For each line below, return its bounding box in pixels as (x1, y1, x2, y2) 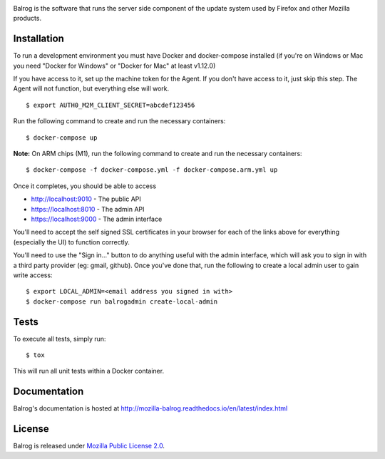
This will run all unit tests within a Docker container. (13, 367, 164, 376)
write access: (13, 271, 53, 279)
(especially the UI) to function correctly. (13, 237, 130, 246)
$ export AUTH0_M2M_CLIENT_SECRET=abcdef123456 (26, 100, 195, 109)
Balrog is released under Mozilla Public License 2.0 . (13, 442, 165, 450)
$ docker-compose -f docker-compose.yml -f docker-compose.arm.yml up (26, 166, 278, 174)
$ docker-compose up (26, 133, 98, 142)
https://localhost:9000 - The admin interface (31, 215, 163, 223)
